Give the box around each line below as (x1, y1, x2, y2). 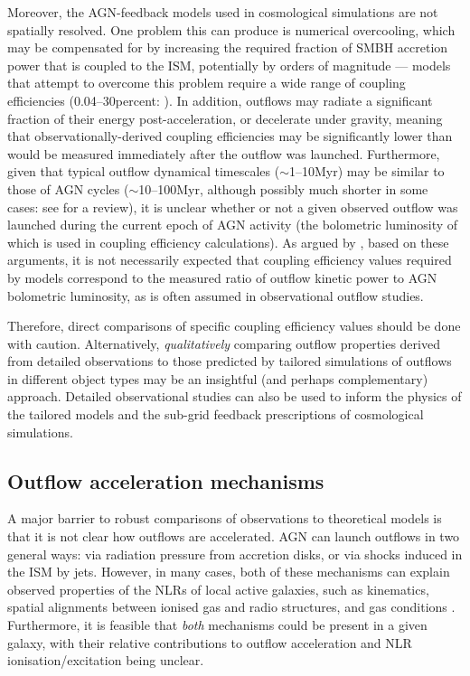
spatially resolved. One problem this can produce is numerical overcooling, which (7, 20, 456, 39)
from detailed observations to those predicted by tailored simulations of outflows (7, 352, 452, 371)
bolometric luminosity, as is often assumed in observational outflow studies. (7, 286, 424, 305)
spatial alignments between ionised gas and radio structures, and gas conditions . (7, 597, 456, 616)
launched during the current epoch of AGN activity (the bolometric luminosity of (7, 215, 458, 234)
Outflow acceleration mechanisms (7, 466, 324, 494)
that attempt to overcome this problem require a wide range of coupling (7, 73, 406, 92)
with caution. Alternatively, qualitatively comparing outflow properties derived (7, 333, 440, 352)
